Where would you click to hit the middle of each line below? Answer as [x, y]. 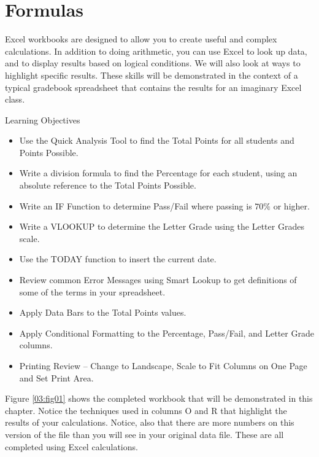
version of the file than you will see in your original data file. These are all [144, 434]
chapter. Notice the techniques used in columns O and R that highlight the [146, 410]
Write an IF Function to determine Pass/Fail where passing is [136, 205]
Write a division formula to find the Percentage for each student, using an [158, 173]
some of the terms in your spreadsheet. [92, 291]
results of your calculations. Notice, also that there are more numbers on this [150, 422]
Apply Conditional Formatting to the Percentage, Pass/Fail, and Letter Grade [167, 333]
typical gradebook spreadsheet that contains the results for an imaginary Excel [153, 87]
